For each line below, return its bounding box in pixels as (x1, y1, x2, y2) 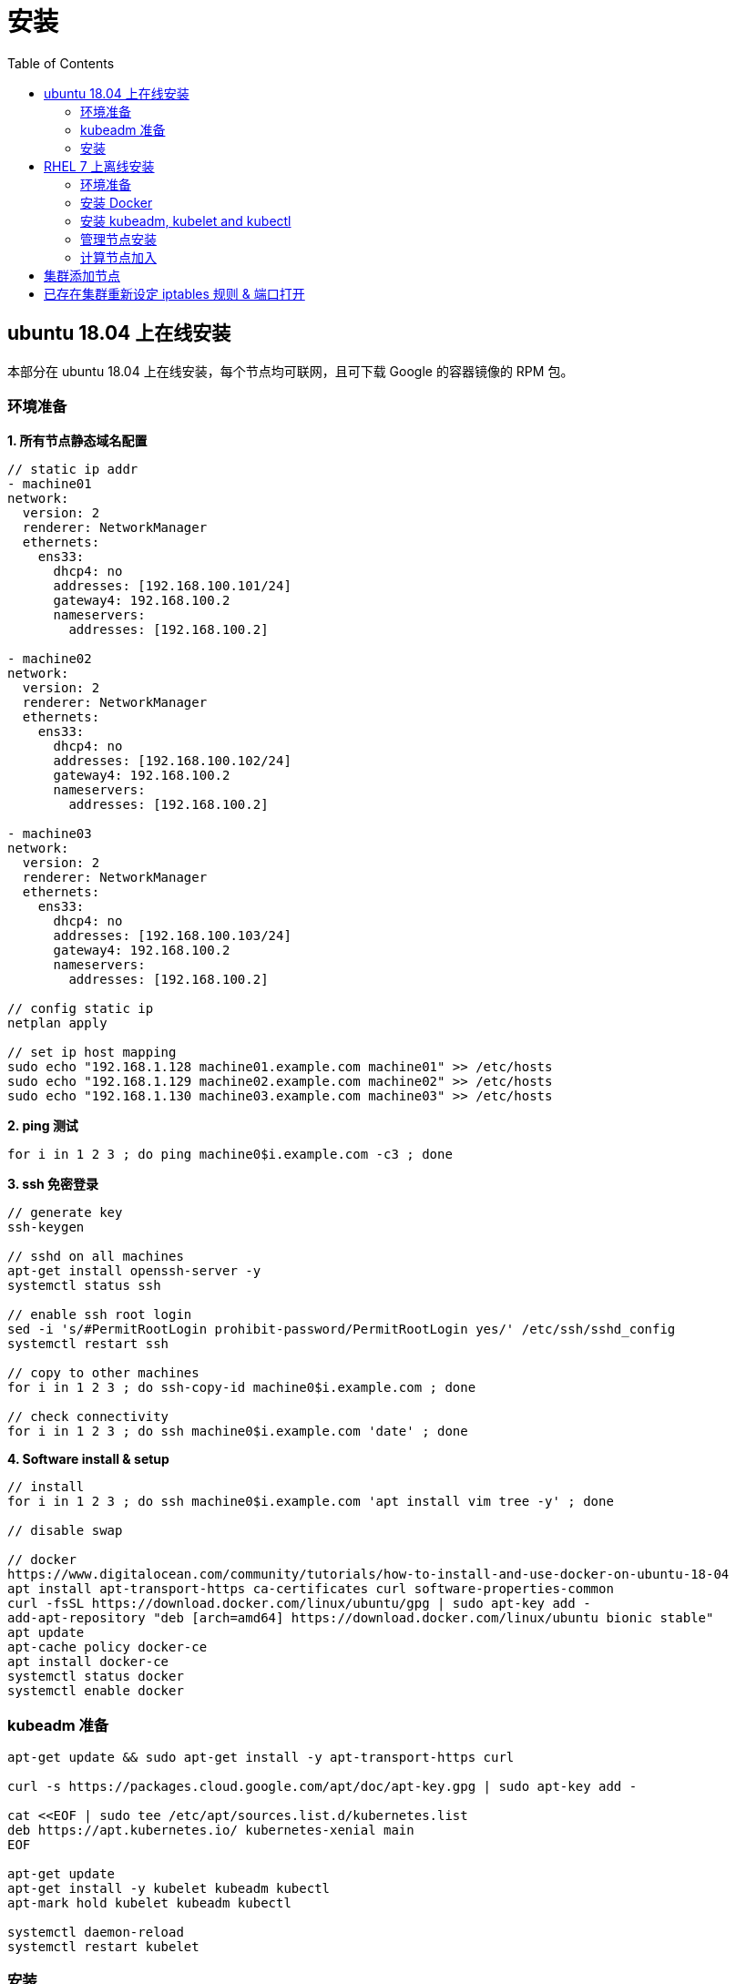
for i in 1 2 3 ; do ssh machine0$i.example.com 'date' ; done (7, 1424, 468, 1439)
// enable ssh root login (7, 1307, 192, 1323)
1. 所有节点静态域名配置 (7, 433, 148, 449)
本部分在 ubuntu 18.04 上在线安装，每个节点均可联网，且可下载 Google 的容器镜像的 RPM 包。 (7, 363, 574, 379)
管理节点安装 (80, 230, 157, 247)
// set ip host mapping (7, 1045, 177, 1060)
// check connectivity (7, 1409, 169, 1425)
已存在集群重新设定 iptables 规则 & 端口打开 (44, 285, 305, 302)
